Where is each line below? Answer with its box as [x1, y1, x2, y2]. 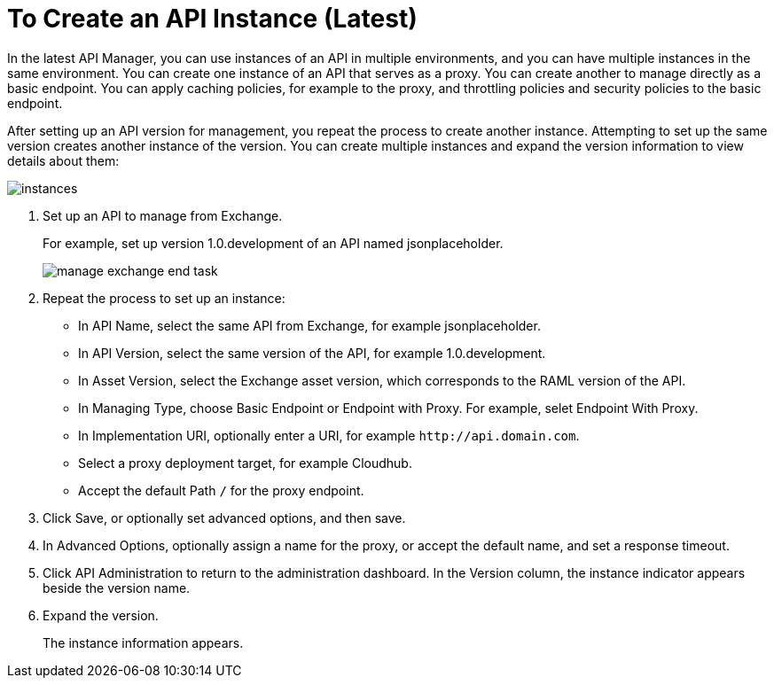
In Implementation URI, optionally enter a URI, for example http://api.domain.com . [78, 427, 580, 443]
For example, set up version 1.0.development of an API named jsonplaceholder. [43, 235, 504, 251]
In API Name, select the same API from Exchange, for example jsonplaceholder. [78, 317, 541, 333]
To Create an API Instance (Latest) [7, 4, 418, 34]
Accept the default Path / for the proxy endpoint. [78, 482, 364, 498]
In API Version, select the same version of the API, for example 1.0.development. [78, 345, 546, 361]
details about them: [7, 152, 120, 168]
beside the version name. [43, 580, 191, 595]
